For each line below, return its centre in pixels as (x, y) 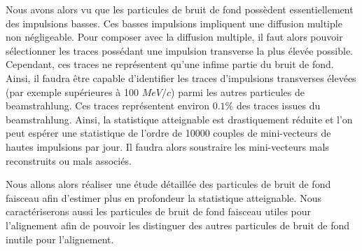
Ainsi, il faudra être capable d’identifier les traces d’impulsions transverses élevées (181, 77)
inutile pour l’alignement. (60, 239)
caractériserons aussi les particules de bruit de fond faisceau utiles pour (159, 211)
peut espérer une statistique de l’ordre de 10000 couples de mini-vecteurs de (168, 133)
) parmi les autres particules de (238, 91)
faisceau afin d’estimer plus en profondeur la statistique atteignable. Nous (163, 197)
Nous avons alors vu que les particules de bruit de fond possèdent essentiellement (180, 9)
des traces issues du (278, 106)
